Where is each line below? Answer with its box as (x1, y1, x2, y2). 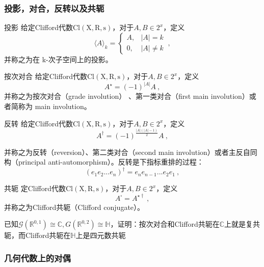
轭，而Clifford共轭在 (4, 230, 71, 241)
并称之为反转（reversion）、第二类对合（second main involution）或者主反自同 (4, 146, 257, 157)
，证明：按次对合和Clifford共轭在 (110, 219, 220, 229)
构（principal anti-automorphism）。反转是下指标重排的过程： (4, 156, 204, 167)
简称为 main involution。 (11, 101, 91, 112)
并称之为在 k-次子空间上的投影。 (4, 54, 113, 64)
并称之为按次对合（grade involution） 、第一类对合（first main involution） (4, 91, 249, 101)
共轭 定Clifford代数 (4, 183, 66, 194)
